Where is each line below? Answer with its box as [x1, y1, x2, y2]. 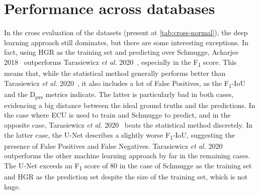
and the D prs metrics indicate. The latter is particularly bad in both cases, [4, 88, 234, 101]
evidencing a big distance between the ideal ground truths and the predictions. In [4, 100, 255, 110]
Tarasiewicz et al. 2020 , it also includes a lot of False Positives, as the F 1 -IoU [4, 77, 245, 89]
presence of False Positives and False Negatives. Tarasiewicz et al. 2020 [4, 140, 223, 151]
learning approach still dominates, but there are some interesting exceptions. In [4, 37, 248, 47]
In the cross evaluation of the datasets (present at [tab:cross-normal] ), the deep [4, 27, 248, 38]
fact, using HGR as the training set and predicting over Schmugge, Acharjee [4, 47, 239, 57]
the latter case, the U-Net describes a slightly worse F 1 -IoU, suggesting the [4, 129, 235, 141]
